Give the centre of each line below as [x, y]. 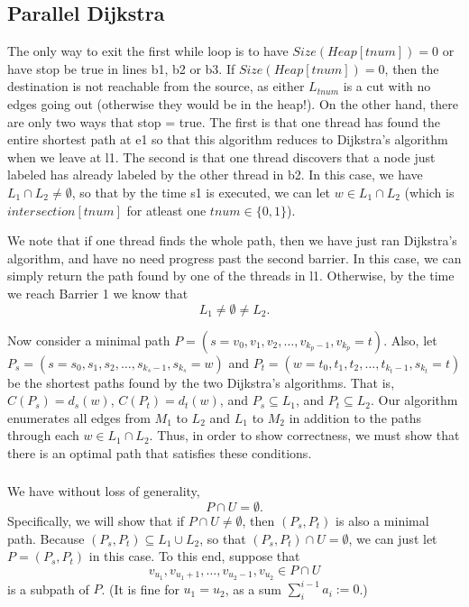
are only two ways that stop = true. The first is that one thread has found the [224, 121]
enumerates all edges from [79, 417]
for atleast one [166, 210]
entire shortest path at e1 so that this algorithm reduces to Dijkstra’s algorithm [228, 139]
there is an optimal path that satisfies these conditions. [160, 452]
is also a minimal [382, 520]
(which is [429, 192]
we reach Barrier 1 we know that [98, 293]
